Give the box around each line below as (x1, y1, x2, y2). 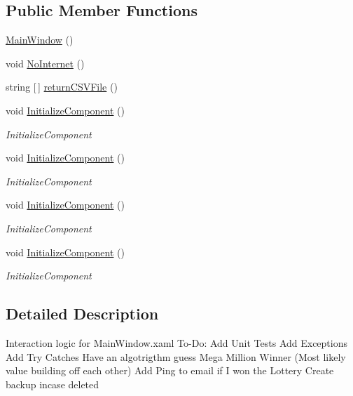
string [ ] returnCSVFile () (6, 79, 118, 94)
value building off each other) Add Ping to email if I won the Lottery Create (6, 363, 334, 378)
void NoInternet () (6, 55, 85, 70)
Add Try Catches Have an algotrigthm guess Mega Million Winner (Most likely (6, 349, 346, 364)
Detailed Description (6, 303, 159, 324)
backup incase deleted (6, 376, 99, 391)
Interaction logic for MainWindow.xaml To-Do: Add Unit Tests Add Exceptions (6, 335, 348, 350)
